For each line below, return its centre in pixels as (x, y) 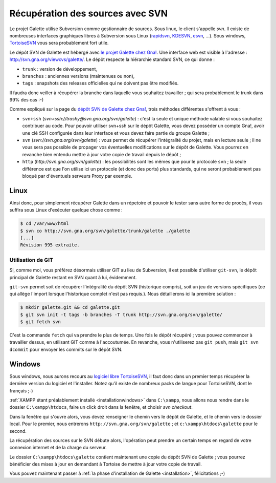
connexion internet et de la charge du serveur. (58, 448)
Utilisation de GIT (31, 260)
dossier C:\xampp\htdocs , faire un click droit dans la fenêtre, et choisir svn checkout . (101, 407)
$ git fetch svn (41, 322)
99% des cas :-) (27, 100)
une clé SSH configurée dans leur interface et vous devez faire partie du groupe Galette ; (116, 133)
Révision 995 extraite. (50, 245)
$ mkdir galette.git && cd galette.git (70, 308)
